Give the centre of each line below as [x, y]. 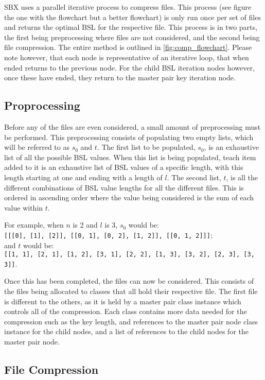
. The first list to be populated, [146, 147]
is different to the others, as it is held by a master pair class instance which [123, 301]
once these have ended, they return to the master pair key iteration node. [120, 77]
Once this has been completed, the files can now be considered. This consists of [129, 281]
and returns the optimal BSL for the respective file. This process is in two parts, [131, 27]
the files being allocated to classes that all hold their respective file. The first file [131, 291]
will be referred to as [37, 147]
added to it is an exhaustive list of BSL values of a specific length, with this [124, 167]
